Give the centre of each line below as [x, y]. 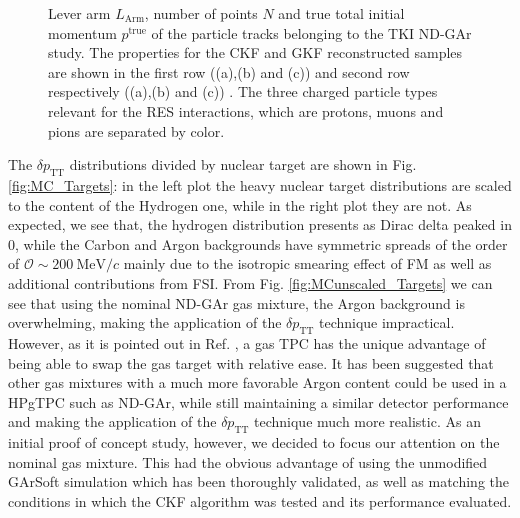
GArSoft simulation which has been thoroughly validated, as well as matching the [259, 481]
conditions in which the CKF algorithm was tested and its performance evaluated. [260, 500]
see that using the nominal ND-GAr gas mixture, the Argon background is [236, 302]
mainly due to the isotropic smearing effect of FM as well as [307, 263]
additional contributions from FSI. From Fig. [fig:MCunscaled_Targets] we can [250, 282]
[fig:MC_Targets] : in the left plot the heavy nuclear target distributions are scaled [260, 184]
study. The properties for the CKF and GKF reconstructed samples [255, 52]
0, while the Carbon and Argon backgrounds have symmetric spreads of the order [258, 243]
